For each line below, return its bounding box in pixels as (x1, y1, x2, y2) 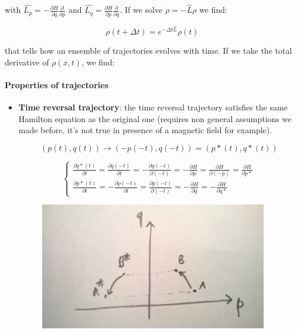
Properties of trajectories (5, 78, 109, 91)
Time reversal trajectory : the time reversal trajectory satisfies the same (18, 101, 288, 113)
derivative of (5, 56, 49, 68)
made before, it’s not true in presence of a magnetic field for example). (18, 124, 272, 136)
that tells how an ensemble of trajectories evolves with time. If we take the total (5, 44, 292, 57)
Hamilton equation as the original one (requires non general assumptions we (18, 112, 292, 124)
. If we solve (120, 4, 163, 16)
